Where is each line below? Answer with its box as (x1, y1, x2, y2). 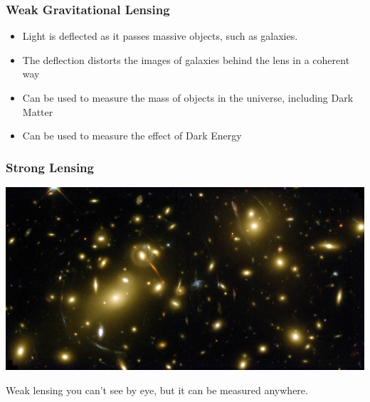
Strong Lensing (6, 158, 94, 176)
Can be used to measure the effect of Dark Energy (22, 128, 242, 143)
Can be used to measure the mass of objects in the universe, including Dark (22, 90, 354, 105)
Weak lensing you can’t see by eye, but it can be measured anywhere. (6, 382, 308, 397)
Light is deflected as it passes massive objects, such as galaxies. (22, 28, 298, 43)
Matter (22, 104, 53, 119)
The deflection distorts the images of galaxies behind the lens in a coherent (22, 52, 350, 67)
